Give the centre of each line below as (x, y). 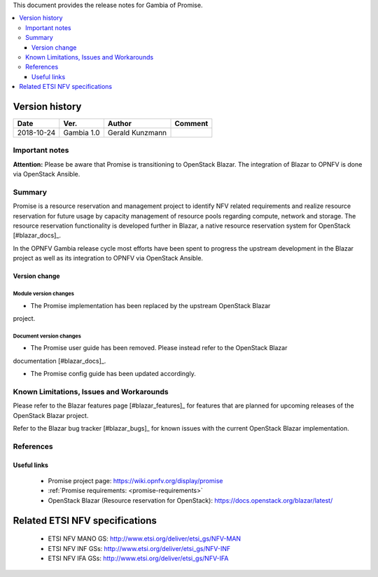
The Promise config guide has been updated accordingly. (113, 374)
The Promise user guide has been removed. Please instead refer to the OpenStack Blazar (159, 348)
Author (120, 124)
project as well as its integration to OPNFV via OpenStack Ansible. (108, 258)
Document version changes (47, 336)
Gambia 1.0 (82, 133)
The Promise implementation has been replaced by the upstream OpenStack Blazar (150, 305)
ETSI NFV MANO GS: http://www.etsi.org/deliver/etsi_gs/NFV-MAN (145, 538)
